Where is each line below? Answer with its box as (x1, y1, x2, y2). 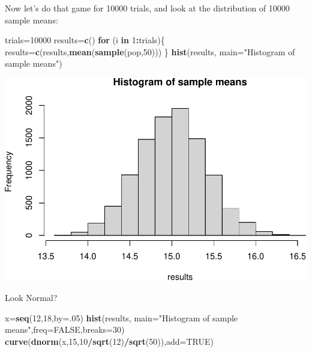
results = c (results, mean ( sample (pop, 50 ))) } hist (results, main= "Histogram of (5, 45, 295, 58)
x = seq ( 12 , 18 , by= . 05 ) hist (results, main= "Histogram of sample (5, 311, 238, 324)
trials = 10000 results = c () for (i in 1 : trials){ (5, 34, 165, 46)
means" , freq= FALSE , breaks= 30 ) (5, 323, 125, 336)
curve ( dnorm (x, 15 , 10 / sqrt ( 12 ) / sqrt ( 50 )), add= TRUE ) (5, 335, 214, 347)
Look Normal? (5, 291, 58, 304)
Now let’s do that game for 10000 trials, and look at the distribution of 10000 (5, 2, 290, 14)
